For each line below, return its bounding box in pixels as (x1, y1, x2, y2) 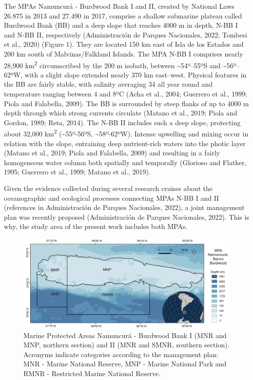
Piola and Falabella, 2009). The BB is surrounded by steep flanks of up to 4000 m (4, 98, 249, 108)
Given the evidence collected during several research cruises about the (4, 183, 213, 193)
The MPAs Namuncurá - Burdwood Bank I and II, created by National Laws (4, 1, 234, 11)
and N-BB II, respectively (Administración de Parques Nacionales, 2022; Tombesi (4, 29, 247, 39)
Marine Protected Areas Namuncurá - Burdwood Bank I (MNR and (23, 330, 227, 340)
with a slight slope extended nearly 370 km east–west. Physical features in (24, 69, 247, 79)
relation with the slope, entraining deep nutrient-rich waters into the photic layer (4, 138, 246, 148)
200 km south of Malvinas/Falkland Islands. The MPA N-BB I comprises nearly (4, 48, 243, 58)
